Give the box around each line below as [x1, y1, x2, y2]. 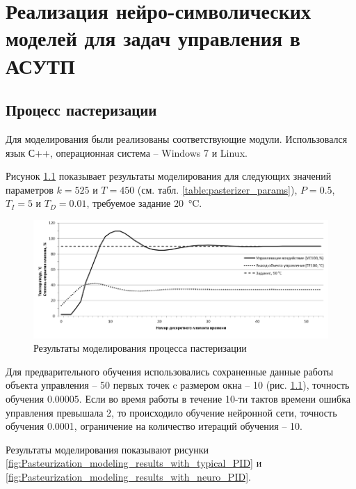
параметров [6, 182, 54, 196]
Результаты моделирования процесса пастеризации [33, 341, 247, 355]
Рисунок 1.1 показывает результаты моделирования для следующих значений [6, 169, 332, 183]
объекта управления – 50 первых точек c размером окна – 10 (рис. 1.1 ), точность [6, 378, 350, 392]
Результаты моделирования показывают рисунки [6, 442, 209, 456]
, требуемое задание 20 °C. [86, 196, 202, 210]
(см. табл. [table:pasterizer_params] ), [137, 182, 298, 196]
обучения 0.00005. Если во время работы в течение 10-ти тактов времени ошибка [6, 391, 350, 405]
